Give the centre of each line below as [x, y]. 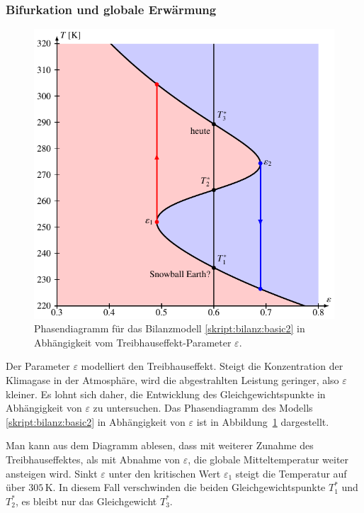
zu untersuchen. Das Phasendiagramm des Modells [203, 408]
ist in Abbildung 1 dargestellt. [263, 421]
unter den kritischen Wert [165, 473]
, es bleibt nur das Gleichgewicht [86, 501]
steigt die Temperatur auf [291, 473]
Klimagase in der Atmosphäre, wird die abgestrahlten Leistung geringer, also [172, 379]
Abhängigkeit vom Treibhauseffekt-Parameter [133, 342]
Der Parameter [38, 366]
